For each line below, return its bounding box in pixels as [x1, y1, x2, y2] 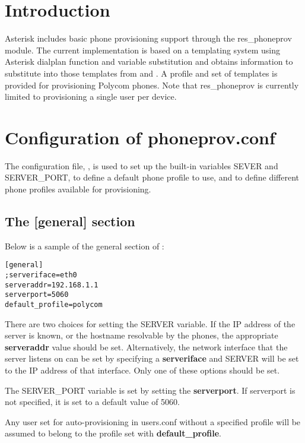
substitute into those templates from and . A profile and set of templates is [5, 67, 278, 79]
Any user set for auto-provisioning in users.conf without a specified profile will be [5, 415, 301, 428]
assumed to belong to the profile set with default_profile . [5, 427, 221, 439]
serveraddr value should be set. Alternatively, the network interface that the [5, 340, 288, 353]
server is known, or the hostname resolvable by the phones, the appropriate [5, 329, 278, 341]
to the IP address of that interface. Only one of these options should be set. [5, 364, 280, 376]
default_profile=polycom [5, 300, 103, 309]
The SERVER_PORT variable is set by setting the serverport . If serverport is [5, 384, 296, 396]
